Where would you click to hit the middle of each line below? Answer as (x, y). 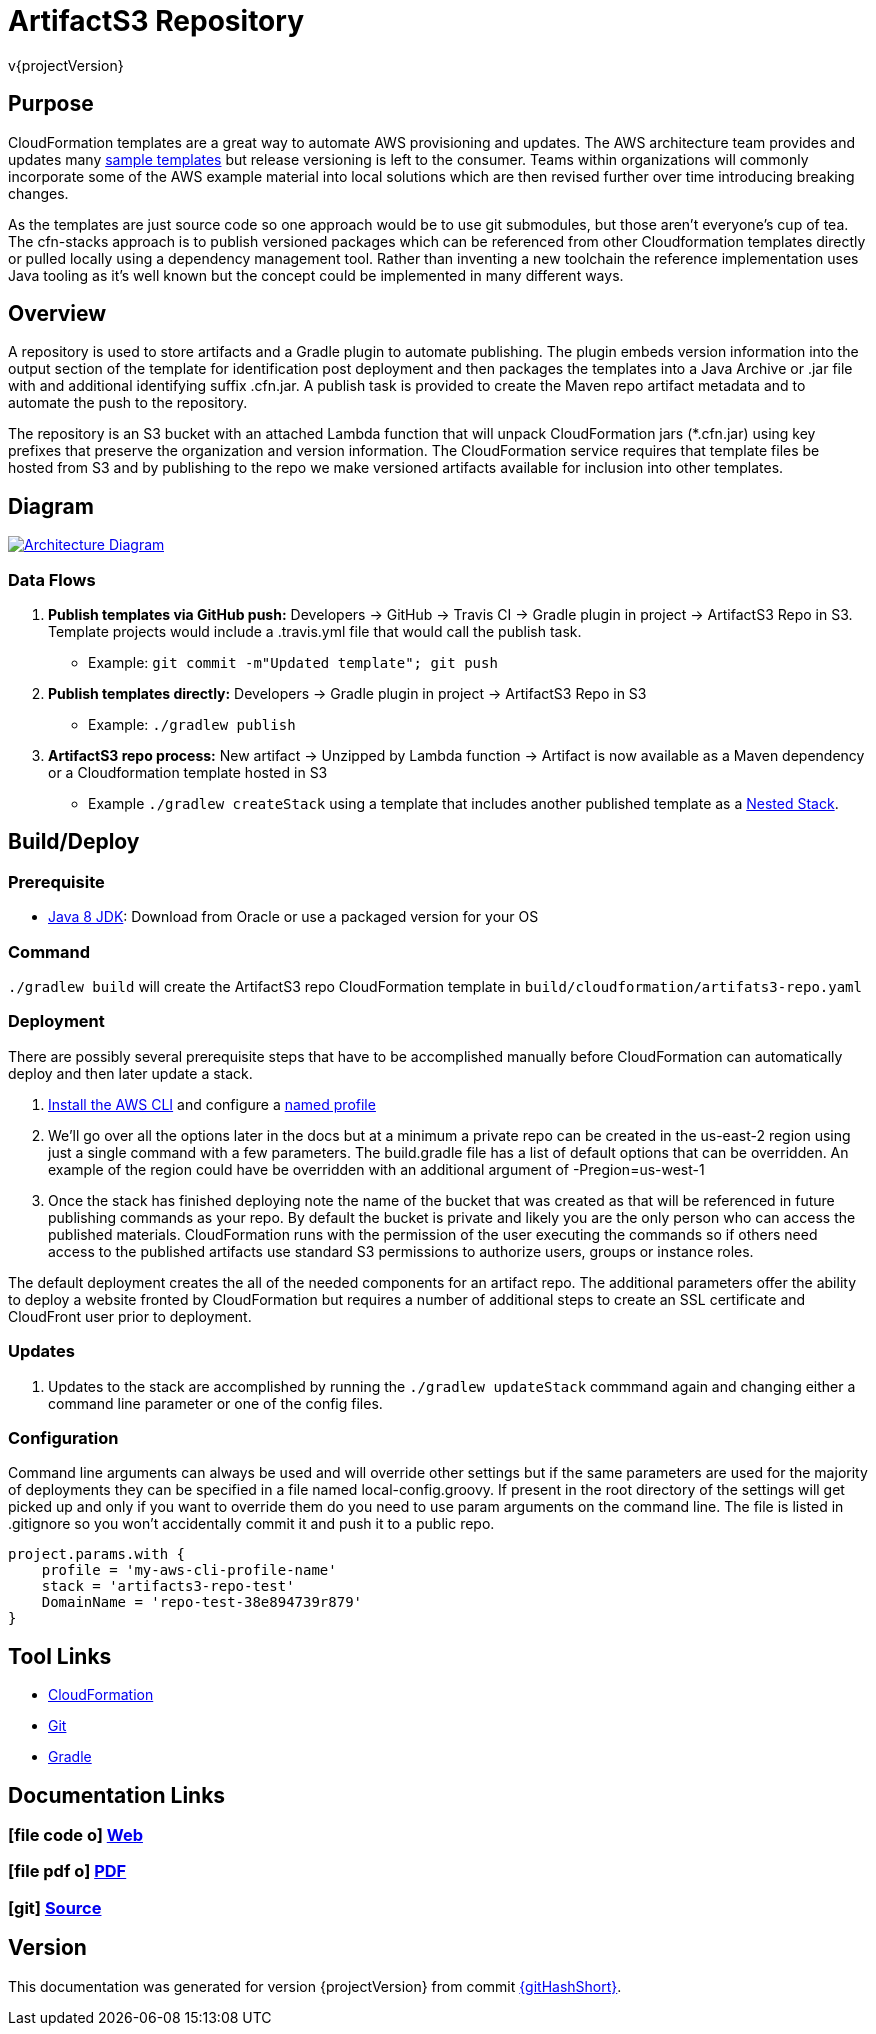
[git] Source (55, 1907)
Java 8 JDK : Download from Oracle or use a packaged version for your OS (293, 917)
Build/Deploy (74, 842)
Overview (57, 314)
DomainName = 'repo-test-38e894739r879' (202, 1602)
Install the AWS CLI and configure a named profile (212, 1104)
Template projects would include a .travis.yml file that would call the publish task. (315, 632)
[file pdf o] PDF (67, 1871)
